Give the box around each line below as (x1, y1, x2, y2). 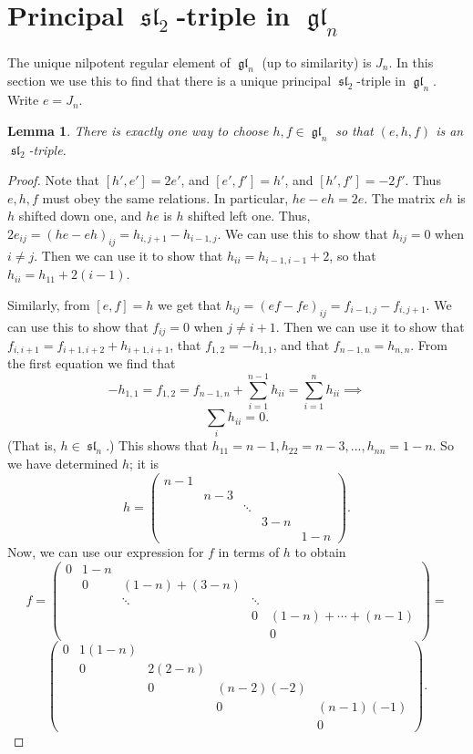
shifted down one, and (18, 206, 142, 225)
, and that (272, 335, 330, 354)
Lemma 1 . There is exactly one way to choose (7, 120, 269, 139)
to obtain (294, 542, 346, 561)
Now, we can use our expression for (7, 542, 204, 561)
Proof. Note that (7, 170, 100, 190)
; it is (129, 454, 159, 473)
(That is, (7, 436, 57, 455)
